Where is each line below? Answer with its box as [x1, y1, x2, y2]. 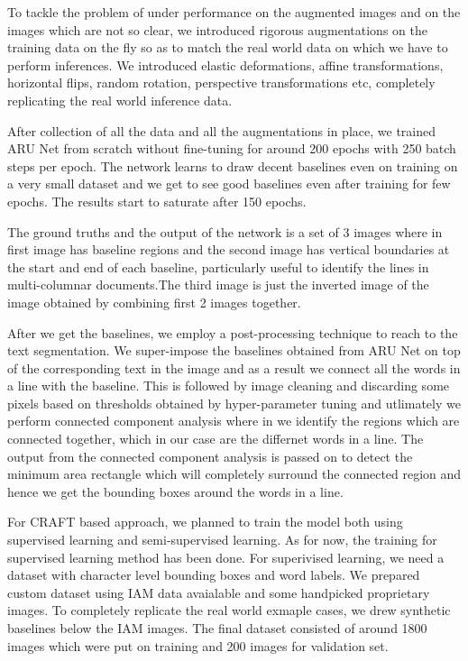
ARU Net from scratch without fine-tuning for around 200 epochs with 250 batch [7, 139, 456, 158]
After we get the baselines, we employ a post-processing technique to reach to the [7, 323, 458, 342]
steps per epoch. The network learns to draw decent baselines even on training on [7, 156, 458, 175]
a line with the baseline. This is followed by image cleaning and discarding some [7, 376, 450, 395]
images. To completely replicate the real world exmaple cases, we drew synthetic [7, 601, 451, 620]
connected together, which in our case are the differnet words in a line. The [7, 429, 424, 448]
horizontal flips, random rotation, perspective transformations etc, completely [7, 73, 436, 92]
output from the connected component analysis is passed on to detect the [7, 446, 413, 465]
